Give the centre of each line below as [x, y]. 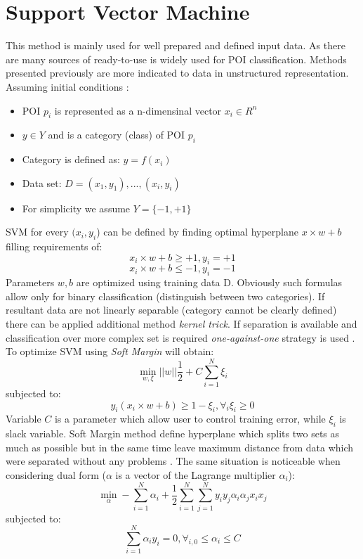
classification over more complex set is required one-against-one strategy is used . [180, 337]
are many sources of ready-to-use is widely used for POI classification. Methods [176, 59]
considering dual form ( [56, 474]
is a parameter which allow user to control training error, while [190, 419]
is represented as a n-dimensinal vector [138, 110]
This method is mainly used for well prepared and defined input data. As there [176, 45]
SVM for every [37, 232]
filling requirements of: [54, 246]
